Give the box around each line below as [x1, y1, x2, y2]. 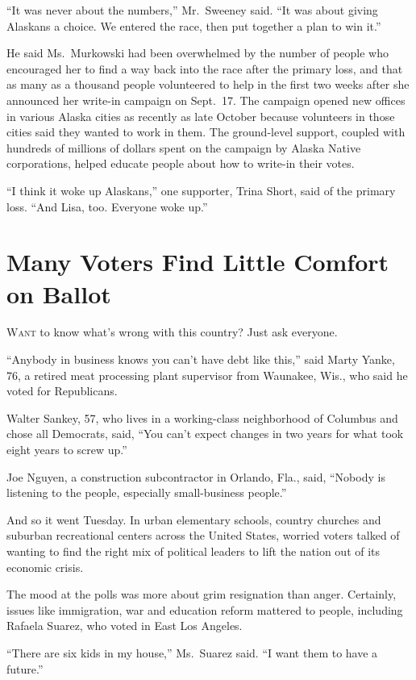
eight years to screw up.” [6, 441, 127, 457]
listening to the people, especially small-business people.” [6, 484, 287, 501]
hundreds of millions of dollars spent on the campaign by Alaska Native [6, 139, 361, 156]
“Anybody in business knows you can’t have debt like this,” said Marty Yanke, [6, 351, 395, 368]
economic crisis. [6, 558, 84, 575]
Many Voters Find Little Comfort [6, 245, 389, 278]
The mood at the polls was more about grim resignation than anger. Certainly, [6, 586, 397, 603]
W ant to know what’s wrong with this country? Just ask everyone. [6, 323, 338, 340]
